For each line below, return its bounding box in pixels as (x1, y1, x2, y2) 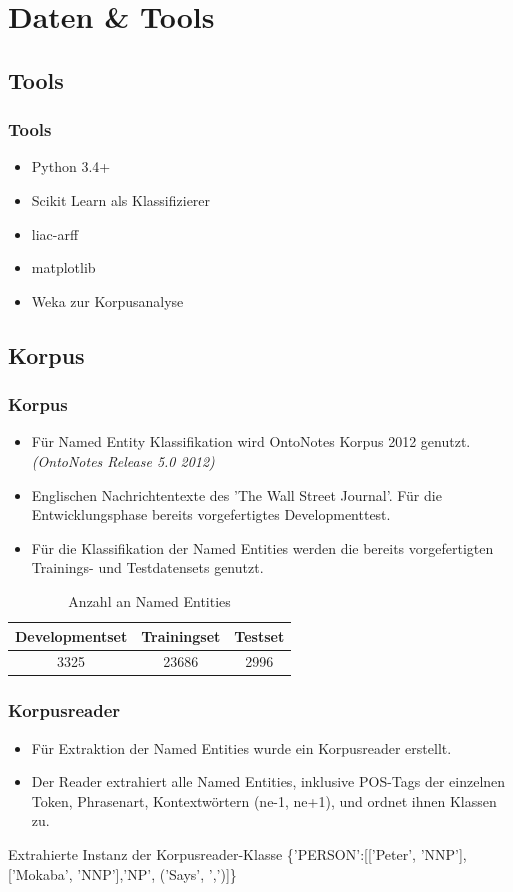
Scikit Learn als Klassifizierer (31, 189, 211, 210)
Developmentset (15, 625, 128, 646)
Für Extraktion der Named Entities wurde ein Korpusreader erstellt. (31, 737, 452, 758)
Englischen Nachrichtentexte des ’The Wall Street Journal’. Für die (31, 484, 442, 505)
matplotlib (31, 257, 96, 278)
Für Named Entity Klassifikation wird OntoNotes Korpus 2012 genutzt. (31, 431, 471, 452)
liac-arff (31, 223, 79, 244)
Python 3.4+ (31, 156, 111, 177)
